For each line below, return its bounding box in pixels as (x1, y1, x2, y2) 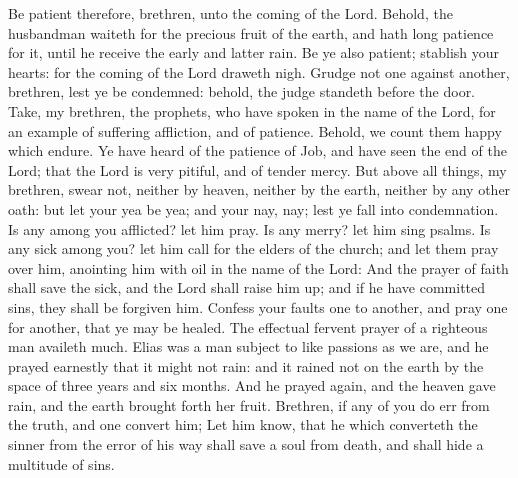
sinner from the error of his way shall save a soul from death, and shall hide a (8, 434, 484, 455)
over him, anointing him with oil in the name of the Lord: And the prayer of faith (8, 257, 509, 278)
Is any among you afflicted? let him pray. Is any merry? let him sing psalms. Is (8, 218, 491, 239)
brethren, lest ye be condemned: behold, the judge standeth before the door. (8, 81, 476, 102)
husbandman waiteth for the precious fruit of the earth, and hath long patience (8, 22, 494, 43)
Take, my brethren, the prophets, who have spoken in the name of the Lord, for (8, 100, 496, 121)
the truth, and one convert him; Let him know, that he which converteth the (8, 414, 478, 435)
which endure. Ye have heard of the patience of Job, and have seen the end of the (8, 140, 507, 161)
